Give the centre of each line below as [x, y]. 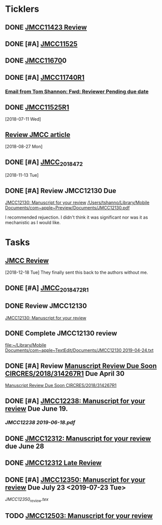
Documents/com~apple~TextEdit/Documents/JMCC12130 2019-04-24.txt [79, 350]
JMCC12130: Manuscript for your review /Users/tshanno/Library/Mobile [77, 202]
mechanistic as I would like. [33, 223]
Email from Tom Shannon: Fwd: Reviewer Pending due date [77, 91]
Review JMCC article [38, 135]
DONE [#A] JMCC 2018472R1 [47, 289]
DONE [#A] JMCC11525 [41, 44]
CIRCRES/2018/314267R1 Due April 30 [65, 374]
